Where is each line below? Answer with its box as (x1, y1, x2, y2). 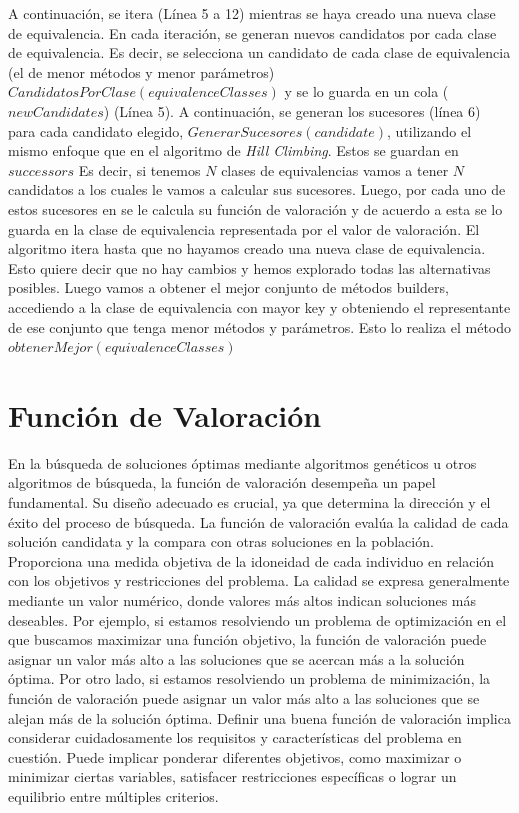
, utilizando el (387, 120, 472, 141)
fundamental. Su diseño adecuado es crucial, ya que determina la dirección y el (8, 492, 491, 512)
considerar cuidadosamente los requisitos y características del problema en (8, 727, 462, 748)
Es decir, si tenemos (78, 159, 201, 180)
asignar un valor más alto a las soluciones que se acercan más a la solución (8, 648, 465, 669)
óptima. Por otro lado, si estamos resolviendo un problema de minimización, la (8, 668, 491, 689)
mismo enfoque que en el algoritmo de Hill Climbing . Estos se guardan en (8, 140, 459, 161)
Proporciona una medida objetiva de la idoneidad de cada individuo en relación (8, 550, 495, 571)
